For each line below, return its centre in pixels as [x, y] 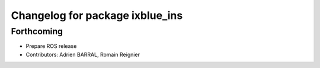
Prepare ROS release [51, 46]
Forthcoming [37, 31]
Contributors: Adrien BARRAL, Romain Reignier [83, 54]
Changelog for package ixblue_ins [97, 15]
